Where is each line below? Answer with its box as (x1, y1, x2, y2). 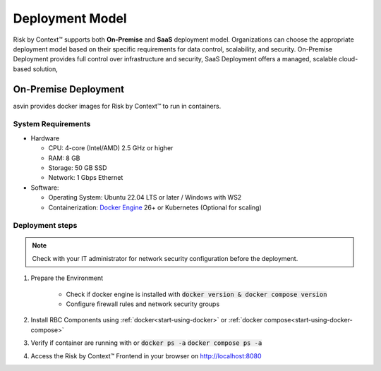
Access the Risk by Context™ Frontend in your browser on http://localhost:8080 (30, 351, 262, 360)
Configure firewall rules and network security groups (66, 300, 220, 308)
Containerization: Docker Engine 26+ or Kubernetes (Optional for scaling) (48, 203, 262, 212)
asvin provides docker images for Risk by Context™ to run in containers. (13, 102, 222, 110)
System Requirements (13, 119, 91, 129)
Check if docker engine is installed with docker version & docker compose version (66, 290, 327, 298)
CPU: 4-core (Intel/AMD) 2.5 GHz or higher (48, 144, 174, 152)
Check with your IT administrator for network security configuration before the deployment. (32, 254, 298, 262)
